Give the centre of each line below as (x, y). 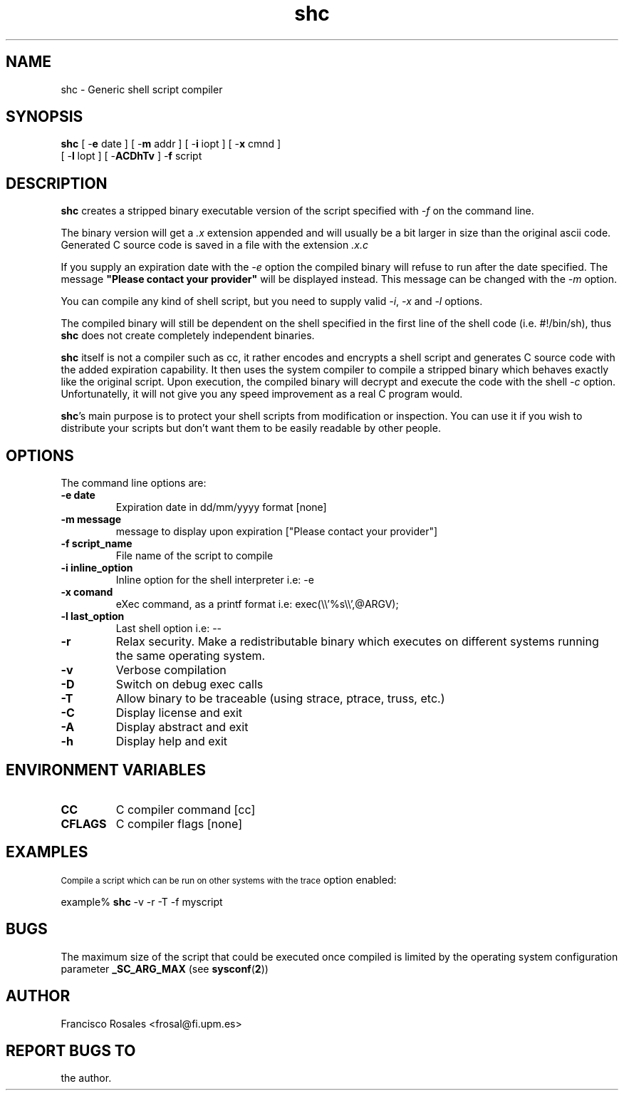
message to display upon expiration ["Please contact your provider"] (277, 532)
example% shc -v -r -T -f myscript (142, 901)
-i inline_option (97, 568)
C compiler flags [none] (179, 823)
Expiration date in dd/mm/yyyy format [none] (221, 507)
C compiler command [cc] (186, 809)
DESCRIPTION (57, 183)
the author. (86, 1078)
